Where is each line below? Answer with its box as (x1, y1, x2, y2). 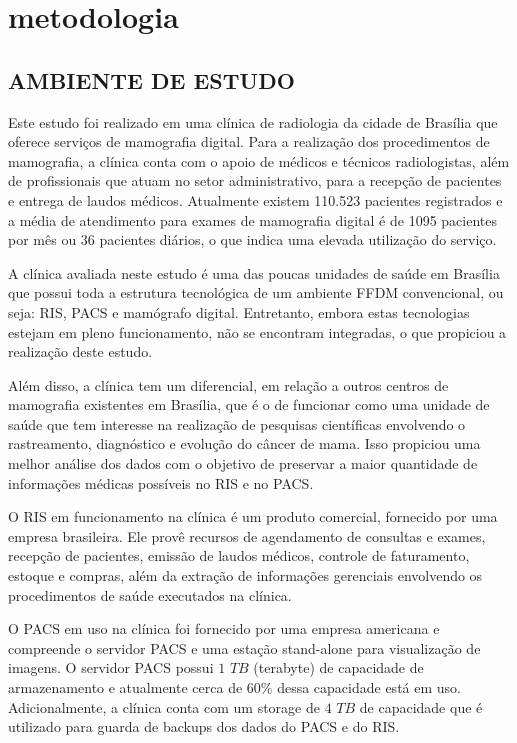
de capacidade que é (359, 696, 483, 717)
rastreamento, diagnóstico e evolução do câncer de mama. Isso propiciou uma (8, 433, 481, 454)
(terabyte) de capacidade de (253, 657, 424, 678)
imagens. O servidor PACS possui (8, 657, 214, 678)
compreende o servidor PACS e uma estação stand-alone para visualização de (8, 637, 481, 658)
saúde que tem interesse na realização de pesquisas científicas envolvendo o (8, 413, 466, 434)
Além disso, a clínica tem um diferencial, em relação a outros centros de (8, 374, 449, 395)
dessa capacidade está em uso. (277, 677, 461, 698)
